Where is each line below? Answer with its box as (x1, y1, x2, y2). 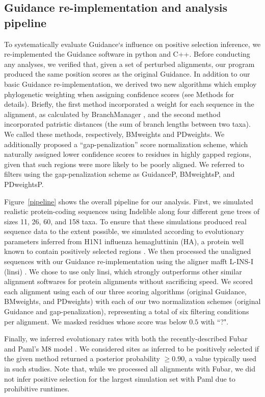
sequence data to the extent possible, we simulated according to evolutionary (4, 226, 244, 237)
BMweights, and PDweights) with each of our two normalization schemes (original (4, 296, 261, 307)
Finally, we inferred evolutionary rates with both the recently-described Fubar (4, 333, 248, 344)
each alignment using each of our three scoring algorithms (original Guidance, (4, 286, 247, 296)
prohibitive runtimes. (4, 383, 70, 394)
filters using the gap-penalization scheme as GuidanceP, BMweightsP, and (4, 169, 235, 179)
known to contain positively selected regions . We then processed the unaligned (4, 246, 251, 256)
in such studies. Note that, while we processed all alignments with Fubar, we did (4, 363, 256, 373)
